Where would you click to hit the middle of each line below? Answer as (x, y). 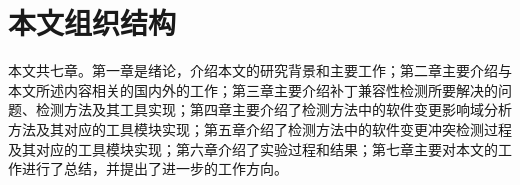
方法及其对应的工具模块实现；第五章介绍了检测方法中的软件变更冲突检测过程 (260, 128)
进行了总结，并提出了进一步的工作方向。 (154, 168)
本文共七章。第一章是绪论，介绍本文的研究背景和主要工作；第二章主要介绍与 (260, 70)
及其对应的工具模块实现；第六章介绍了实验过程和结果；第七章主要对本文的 (253, 148)
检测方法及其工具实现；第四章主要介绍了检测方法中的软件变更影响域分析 (273, 109)
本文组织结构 (92, 22)
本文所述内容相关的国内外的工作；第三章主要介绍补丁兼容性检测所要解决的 (253, 89)
